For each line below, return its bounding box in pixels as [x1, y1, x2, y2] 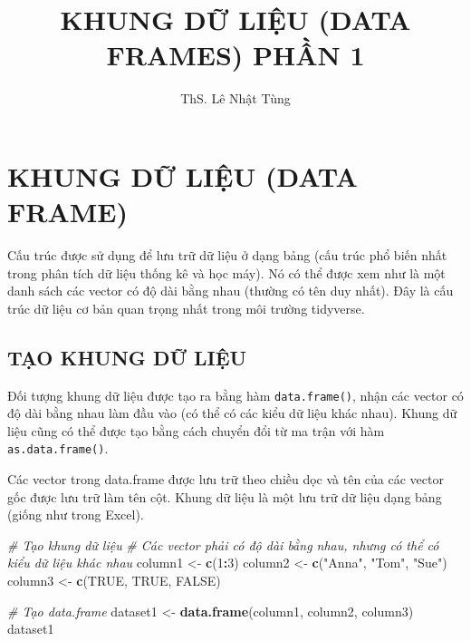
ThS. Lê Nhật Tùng [180, 89, 291, 108]
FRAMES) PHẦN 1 [106, 36, 365, 73]
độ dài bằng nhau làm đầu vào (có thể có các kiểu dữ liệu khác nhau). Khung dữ [7, 403, 457, 422]
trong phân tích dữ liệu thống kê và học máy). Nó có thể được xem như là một [7, 263, 446, 282]
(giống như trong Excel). [7, 505, 144, 524]
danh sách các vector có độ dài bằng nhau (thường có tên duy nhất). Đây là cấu [7, 281, 454, 300]
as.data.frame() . [7, 439, 109, 458]
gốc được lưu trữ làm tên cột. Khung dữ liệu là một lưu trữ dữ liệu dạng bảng [7, 487, 442, 506]
